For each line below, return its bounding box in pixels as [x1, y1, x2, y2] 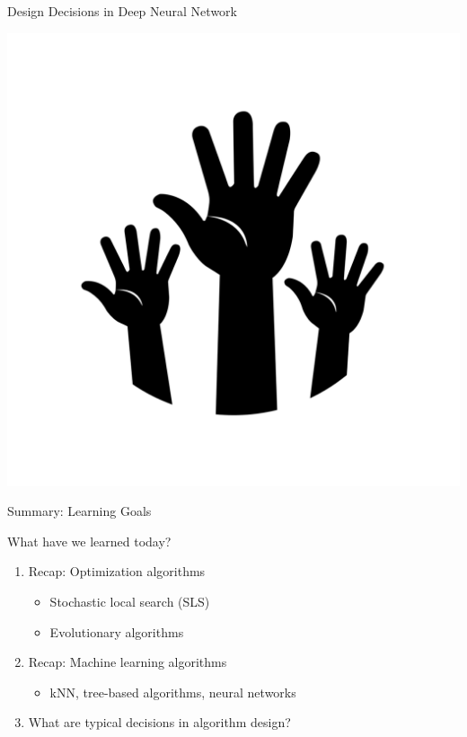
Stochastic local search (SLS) [49, 591, 210, 610]
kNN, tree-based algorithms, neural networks [49, 682, 296, 701]
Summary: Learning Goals [7, 502, 152, 520]
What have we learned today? [7, 531, 172, 550]
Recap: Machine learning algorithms [28, 653, 227, 671]
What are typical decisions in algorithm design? [28, 713, 291, 732]
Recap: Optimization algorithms [28, 562, 206, 581]
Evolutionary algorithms [49, 622, 184, 641]
